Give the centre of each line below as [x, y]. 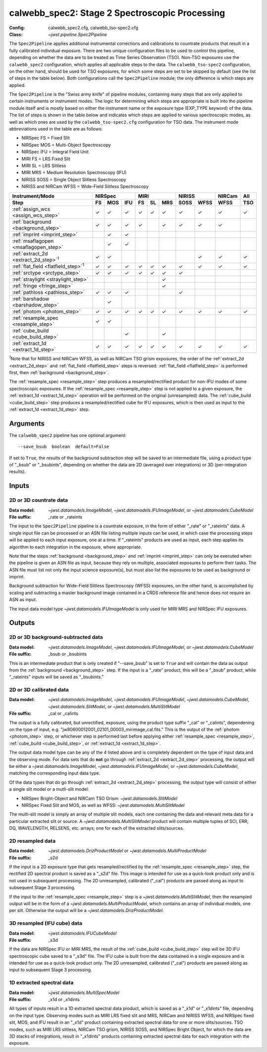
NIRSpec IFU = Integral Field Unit [55, 152]
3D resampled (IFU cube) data [46, 923]
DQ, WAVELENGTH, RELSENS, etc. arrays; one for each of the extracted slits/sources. [97, 828]
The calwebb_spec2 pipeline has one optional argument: [68, 435]
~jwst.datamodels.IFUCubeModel [83, 933]
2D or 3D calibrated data [39, 690]
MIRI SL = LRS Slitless [44, 165]
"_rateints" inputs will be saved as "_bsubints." [56, 677]
